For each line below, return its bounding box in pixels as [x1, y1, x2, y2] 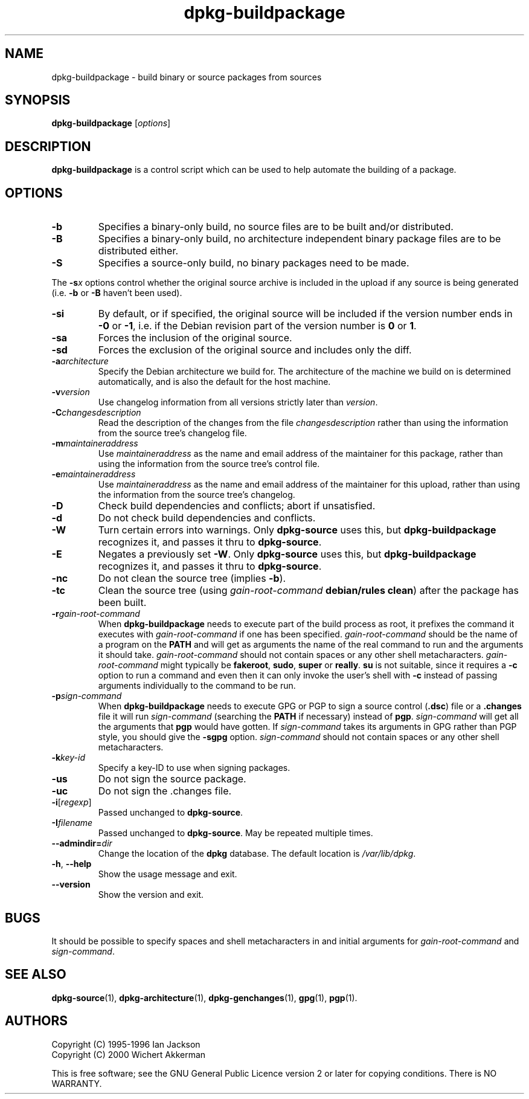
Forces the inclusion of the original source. [98, 332, 292, 344]
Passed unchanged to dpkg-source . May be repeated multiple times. [98, 828, 373, 839]
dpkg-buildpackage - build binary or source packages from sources [51, 71, 322, 82]
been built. [98, 596, 147, 609]
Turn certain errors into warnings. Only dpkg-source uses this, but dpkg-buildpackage [98, 524, 496, 537]
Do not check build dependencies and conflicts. [98, 512, 316, 524]
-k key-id [51, 752, 85, 763]
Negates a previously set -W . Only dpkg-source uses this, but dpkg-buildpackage [98, 548, 476, 561]
